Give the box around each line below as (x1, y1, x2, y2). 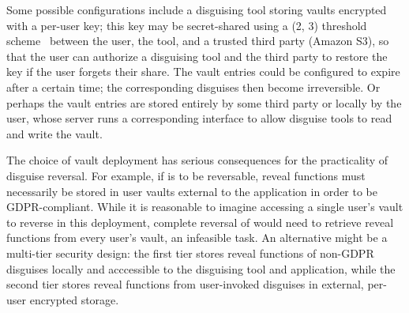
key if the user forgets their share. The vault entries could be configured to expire (6, 63, 400, 80)
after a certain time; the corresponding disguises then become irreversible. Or (6, 78, 381, 95)
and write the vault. (6, 125, 103, 141)
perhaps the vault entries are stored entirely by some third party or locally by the (6, 94, 402, 111)
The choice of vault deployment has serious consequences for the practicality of (6, 152, 388, 168)
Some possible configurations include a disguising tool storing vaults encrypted (6, 2, 387, 17)
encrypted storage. (29, 291, 119, 307)
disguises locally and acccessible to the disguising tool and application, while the (6, 260, 396, 277)
